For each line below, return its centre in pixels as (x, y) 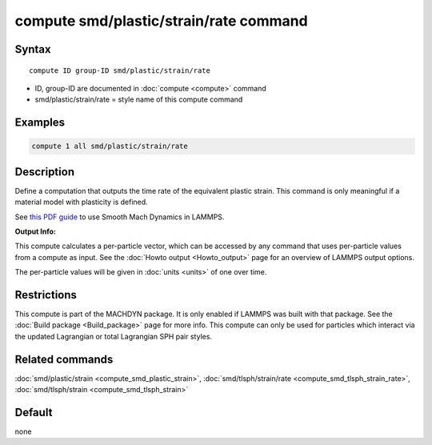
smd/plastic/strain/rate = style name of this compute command (139, 99)
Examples (40, 123)
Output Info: (35, 231)
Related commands (64, 359)
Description (45, 172)
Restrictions (46, 295)
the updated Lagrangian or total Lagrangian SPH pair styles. (113, 336)
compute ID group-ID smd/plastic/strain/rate (120, 70)
